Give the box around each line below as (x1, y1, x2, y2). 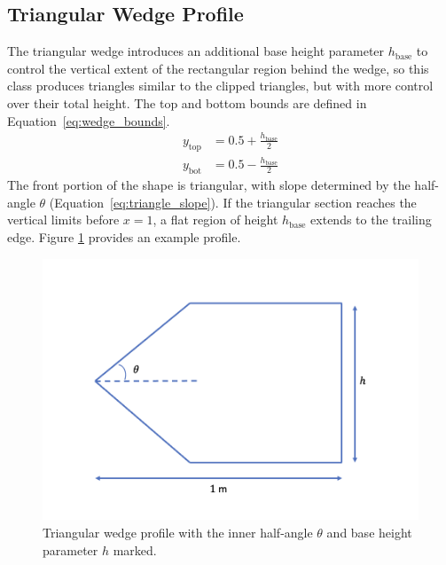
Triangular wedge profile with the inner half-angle (43, 522, 313, 541)
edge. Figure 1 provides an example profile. (7, 228, 241, 247)
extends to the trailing (310, 210, 432, 229)
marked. (113, 540, 157, 559)
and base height (326, 522, 412, 541)
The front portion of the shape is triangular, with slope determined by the (7, 176, 411, 194)
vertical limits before (7, 210, 120, 229)
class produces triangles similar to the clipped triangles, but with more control (7, 76, 434, 95)
